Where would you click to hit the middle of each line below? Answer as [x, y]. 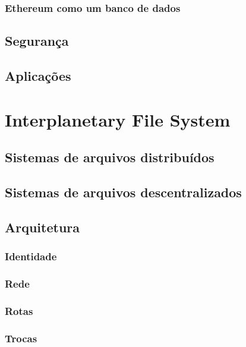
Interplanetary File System [118, 119]
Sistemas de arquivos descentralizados [123, 192]
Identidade [31, 256]
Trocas [21, 338]
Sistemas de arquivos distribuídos [110, 157]
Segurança [37, 41]
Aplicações [38, 76]
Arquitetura [42, 227]
